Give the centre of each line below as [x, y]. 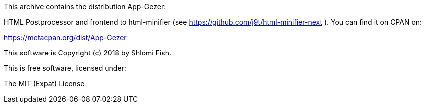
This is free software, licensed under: [65, 68]
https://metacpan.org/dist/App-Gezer [65, 37]
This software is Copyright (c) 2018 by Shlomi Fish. [88, 53]
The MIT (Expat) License [44, 83]
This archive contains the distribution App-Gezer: [85, 7]
